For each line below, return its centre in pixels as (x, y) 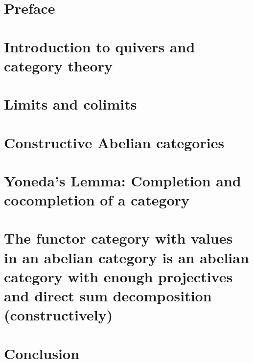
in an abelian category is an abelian (126, 257)
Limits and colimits (70, 104)
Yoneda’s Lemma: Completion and (123, 180)
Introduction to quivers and (100, 46)
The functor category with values (118, 238)
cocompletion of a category (97, 200)
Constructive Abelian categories (114, 142)
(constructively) (58, 315)
